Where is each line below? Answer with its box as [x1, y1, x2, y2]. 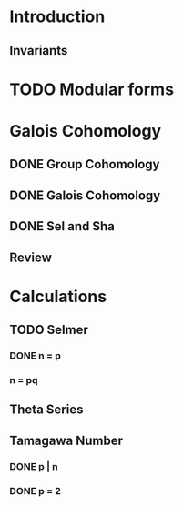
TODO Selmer [9, 322, 89, 338]
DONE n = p [9, 349, 62, 362]
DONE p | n [9, 460, 59, 472]
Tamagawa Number [9, 432, 123, 448]
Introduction [9, 6, 106, 27]
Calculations [9, 286, 107, 307]
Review [9, 249, 53, 265]
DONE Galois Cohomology [9, 187, 161, 203]
